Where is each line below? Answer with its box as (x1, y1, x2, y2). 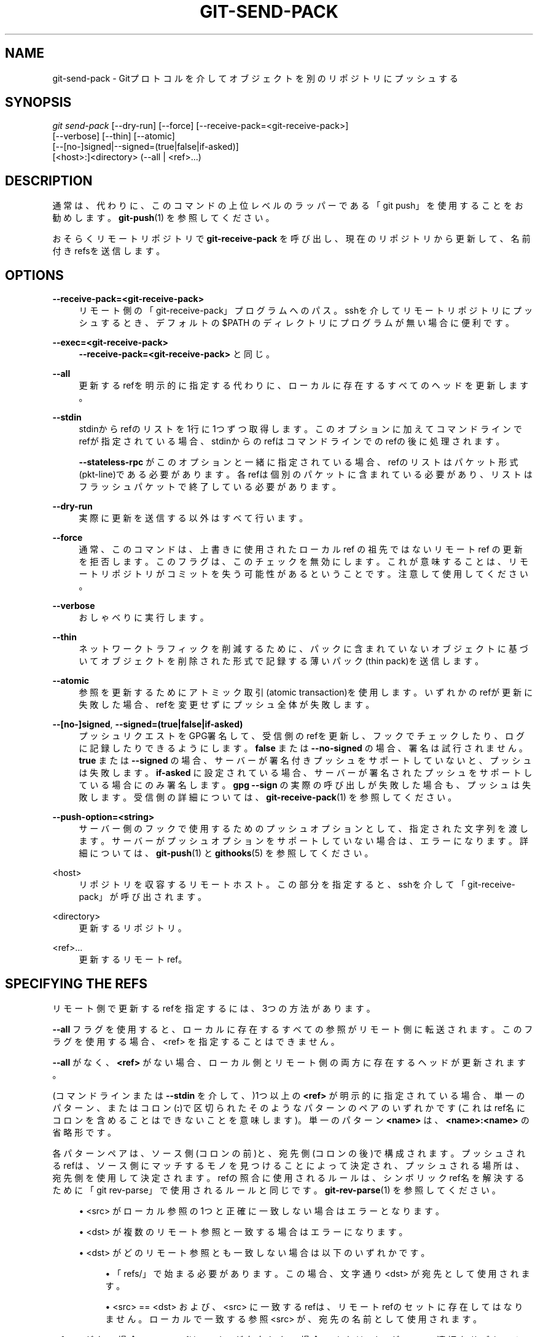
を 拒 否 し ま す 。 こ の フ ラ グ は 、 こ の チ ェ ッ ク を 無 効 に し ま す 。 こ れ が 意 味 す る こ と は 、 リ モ (79, 556, 528, 567)
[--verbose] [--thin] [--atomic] (52, 131, 175, 142)
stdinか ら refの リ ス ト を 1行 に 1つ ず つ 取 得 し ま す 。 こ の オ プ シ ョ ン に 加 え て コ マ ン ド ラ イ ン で (79, 424, 522, 435)
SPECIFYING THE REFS (5, 975, 147, 991)
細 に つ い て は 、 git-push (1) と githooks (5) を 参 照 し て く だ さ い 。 (79, 848, 373, 859)
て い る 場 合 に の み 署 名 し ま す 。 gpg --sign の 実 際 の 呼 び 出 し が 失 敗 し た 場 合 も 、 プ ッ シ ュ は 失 (79, 780, 531, 791)
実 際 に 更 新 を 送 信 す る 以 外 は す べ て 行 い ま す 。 (79, 513, 308, 524)
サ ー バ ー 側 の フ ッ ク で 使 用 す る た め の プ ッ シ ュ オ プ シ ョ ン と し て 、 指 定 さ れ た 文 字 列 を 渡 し (79, 823, 528, 834)
